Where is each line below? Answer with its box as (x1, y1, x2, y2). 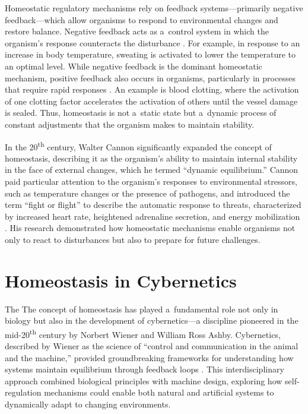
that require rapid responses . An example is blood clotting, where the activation (5, 83, 299, 96)
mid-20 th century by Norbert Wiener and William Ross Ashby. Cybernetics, (5, 326, 281, 340)
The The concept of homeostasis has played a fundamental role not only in (5, 302, 278, 315)
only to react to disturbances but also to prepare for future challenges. (5, 233, 261, 245)
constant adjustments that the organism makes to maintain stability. (5, 118, 255, 130)
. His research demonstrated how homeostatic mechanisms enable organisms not (5, 222, 296, 234)
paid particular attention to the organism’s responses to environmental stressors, (5, 175, 297, 187)
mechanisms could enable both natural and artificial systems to (44, 386, 274, 399)
